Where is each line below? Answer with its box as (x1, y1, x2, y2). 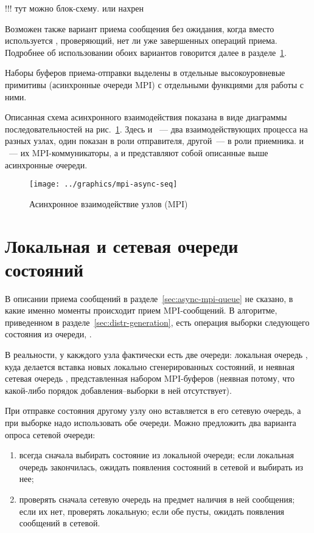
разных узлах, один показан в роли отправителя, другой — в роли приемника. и (5, 134, 304, 147)
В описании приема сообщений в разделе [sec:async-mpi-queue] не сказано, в (5, 292, 293, 304)
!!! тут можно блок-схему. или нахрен (5, 2, 144, 14)
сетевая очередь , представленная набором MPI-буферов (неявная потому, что (5, 372, 295, 385)
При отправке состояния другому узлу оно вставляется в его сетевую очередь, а (5, 404, 301, 417)
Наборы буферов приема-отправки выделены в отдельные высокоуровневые (5, 66, 285, 79)
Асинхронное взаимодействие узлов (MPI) (29, 197, 188, 210)
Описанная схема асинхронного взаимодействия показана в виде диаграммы (5, 111, 287, 123)
